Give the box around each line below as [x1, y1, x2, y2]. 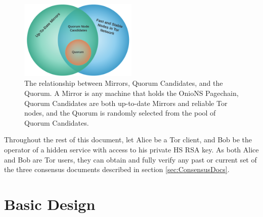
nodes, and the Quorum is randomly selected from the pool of [24, 107, 216, 118]
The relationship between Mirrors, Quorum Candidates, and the [24, 78, 223, 88]
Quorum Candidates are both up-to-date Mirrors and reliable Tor [24, 97, 228, 108]
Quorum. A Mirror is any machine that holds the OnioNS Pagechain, [24, 88, 239, 98]
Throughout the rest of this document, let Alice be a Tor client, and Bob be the [4, 134, 252, 145]
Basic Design [4, 193, 96, 214]
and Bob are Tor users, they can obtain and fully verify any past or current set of [4, 154, 257, 165]
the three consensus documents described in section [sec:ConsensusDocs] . [4, 164, 230, 175]
